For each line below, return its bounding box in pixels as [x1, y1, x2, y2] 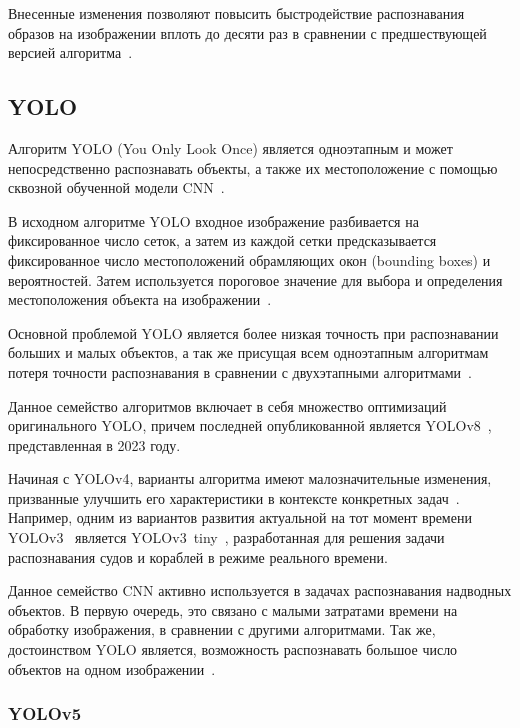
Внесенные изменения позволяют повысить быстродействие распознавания [8, 3, 465, 23]
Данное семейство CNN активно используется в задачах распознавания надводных [8, 580, 512, 601]
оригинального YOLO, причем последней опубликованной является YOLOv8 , [8, 415, 492, 436]
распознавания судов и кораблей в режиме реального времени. [8, 546, 388, 567]
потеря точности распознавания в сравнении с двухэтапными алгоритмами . [8, 361, 472, 382]
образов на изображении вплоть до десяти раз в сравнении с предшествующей [8, 22, 487, 43]
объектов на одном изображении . [8, 658, 216, 679]
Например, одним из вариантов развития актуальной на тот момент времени [8, 507, 472, 528]
